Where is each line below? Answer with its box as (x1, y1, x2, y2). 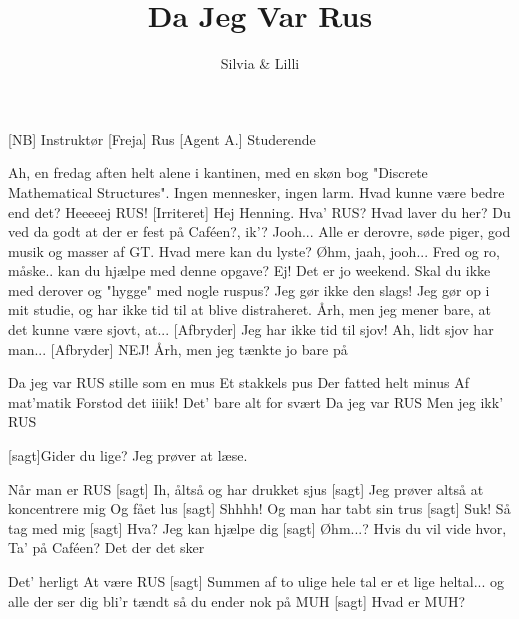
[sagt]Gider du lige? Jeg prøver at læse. (8, 445, 248, 466)
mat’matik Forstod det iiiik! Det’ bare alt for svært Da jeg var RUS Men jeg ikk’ (8, 391, 504, 412)
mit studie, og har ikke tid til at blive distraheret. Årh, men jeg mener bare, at (8, 299, 491, 320)
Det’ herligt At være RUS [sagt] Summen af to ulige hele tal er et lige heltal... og (8, 571, 504, 591)
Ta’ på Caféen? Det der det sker (8, 537, 205, 558)
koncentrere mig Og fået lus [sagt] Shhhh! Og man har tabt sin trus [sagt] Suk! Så (8, 498, 511, 519)
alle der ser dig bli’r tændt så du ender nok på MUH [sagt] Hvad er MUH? (8, 590, 465, 611)
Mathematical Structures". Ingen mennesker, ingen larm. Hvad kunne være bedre (8, 181, 505, 202)
